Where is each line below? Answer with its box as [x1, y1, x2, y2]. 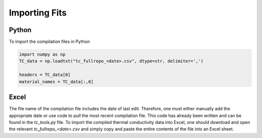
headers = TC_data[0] [19, 72, 71, 78]
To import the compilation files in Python [9, 39, 90, 45]
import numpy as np [19, 52, 65, 57]
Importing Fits [9, 7, 67, 18]
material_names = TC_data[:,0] [19, 79, 94, 85]
